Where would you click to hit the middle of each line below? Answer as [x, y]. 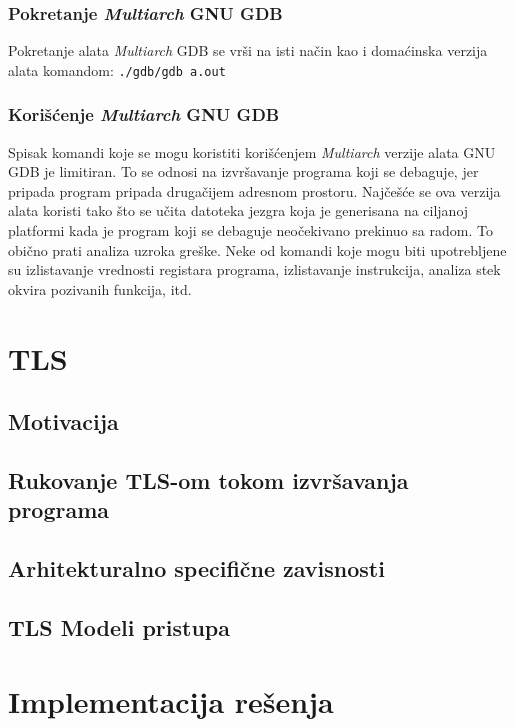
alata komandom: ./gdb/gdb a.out [117, 69]
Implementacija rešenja [171, 700]
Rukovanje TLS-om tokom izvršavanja [208, 479]
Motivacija [63, 421]
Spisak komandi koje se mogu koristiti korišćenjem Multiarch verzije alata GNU [252, 151]
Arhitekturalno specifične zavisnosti [196, 568]
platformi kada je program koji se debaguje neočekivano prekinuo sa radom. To [250, 230]
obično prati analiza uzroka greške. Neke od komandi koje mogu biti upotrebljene [257, 249]
